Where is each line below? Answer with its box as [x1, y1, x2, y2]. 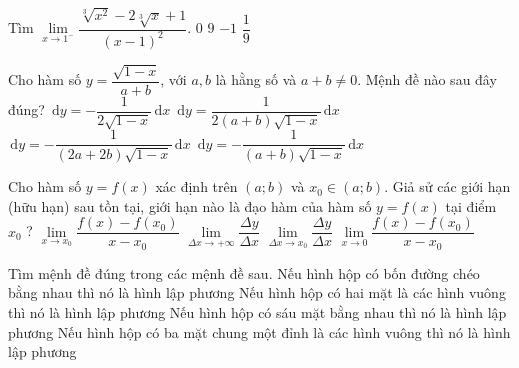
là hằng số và [215, 69, 297, 90]
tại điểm [445, 195, 497, 216]
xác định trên [155, 176, 238, 197]
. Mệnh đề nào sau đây [357, 69, 497, 90]
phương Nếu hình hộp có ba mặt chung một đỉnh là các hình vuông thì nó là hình [8, 321, 511, 342]
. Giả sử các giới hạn [384, 176, 511, 197]
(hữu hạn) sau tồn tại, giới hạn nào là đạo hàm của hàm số [8, 195, 372, 216]
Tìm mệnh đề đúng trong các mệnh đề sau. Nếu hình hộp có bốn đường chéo [8, 262, 480, 283]
